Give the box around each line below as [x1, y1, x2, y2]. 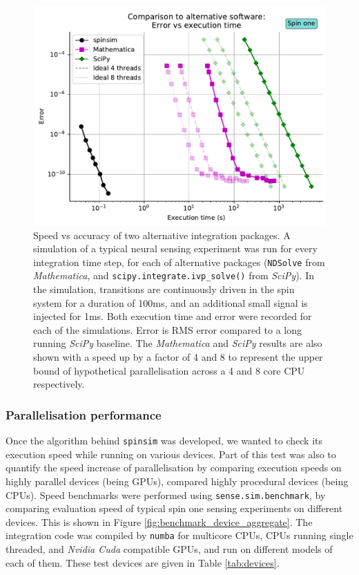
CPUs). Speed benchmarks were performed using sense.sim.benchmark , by [6, 487, 326, 502]
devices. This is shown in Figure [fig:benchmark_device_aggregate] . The [6, 514, 313, 529]
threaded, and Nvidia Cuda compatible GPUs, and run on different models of [6, 542, 333, 556]
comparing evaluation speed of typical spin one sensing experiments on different [6, 501, 343, 516]
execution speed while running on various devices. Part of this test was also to [6, 446, 336, 461]
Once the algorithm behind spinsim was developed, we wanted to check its [6, 433, 323, 448]
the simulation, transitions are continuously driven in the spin [33, 282, 295, 296]
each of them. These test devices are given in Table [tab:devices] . [6, 555, 280, 569]
